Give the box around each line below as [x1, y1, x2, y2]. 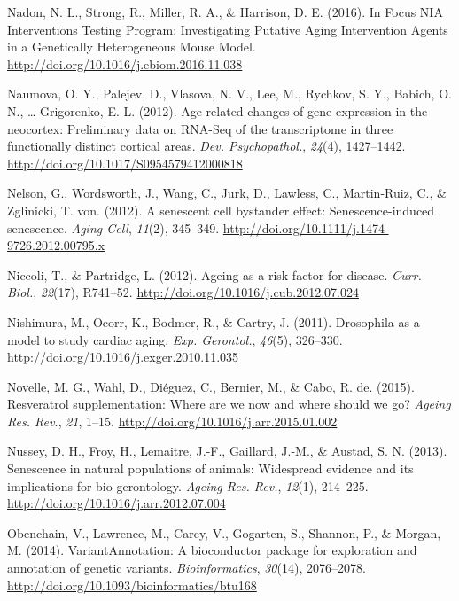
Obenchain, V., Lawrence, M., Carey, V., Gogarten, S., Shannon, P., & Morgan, [7, 523, 441, 542]
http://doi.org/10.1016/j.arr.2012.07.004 [7, 494, 226, 512]
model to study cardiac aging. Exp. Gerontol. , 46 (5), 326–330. [7, 330, 343, 348]
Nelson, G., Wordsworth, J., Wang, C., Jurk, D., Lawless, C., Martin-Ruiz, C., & [7, 183, 447, 202]
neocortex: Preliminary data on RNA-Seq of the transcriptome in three [7, 119, 393, 137]
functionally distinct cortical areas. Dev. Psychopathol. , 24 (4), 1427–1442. [7, 137, 406, 155]
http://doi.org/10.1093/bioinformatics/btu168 [7, 575, 257, 594]
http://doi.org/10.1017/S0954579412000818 [7, 153, 243, 172]
